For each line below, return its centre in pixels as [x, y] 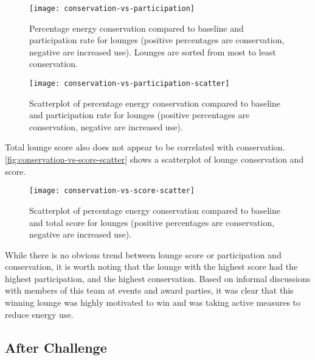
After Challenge [56, 347]
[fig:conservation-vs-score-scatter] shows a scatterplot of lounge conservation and [154, 159]
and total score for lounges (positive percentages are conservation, [152, 222]
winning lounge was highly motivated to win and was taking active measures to [153, 302]
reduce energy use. [39, 314]
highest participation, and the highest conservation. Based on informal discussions [158, 278]
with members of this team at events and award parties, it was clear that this [149, 290]
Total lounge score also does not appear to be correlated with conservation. [145, 147]
